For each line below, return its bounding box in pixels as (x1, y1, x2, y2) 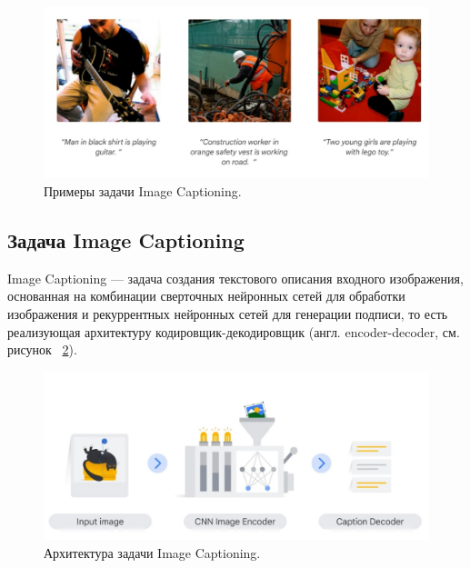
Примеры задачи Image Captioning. (44, 181, 242, 200)
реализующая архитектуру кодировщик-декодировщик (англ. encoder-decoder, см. (7, 322, 460, 341)
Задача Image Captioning (7, 225, 245, 254)
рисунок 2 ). (7, 340, 77, 359)
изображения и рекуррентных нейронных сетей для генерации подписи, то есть (7, 304, 448, 323)
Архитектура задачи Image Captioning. (44, 543, 261, 562)
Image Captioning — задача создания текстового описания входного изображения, (7, 268, 464, 287)
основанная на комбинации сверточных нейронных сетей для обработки (7, 286, 405, 305)
